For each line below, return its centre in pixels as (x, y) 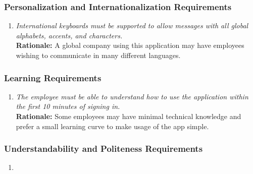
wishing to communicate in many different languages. (98, 55)
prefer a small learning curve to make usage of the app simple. (112, 126)
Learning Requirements (53, 77)
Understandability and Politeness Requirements (104, 149)
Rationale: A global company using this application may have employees (130, 45)
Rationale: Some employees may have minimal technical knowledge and (129, 116)
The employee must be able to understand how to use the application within (132, 96)
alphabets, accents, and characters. (69, 35)
